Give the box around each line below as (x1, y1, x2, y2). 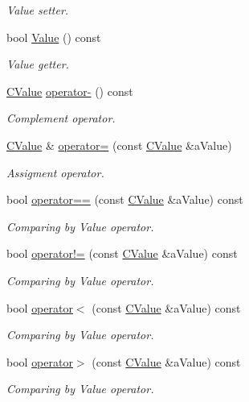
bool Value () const (6, 28, 101, 45)
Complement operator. (6, 110, 116, 126)
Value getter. (6, 56, 69, 73)
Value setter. (6, 2, 69, 18)
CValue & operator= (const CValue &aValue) (6, 136, 232, 153)
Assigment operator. (6, 164, 104, 180)
